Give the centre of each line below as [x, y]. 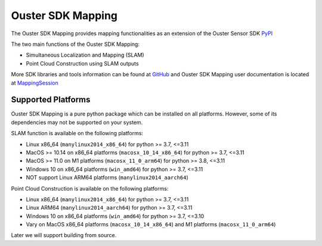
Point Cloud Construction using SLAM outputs [83, 63]
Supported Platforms [51, 100]
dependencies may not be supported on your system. [77, 122]
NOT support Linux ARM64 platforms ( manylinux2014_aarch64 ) [107, 178]
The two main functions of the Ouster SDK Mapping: [75, 44]
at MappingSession [35, 83]
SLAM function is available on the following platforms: [77, 133]
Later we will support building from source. [64, 235]
